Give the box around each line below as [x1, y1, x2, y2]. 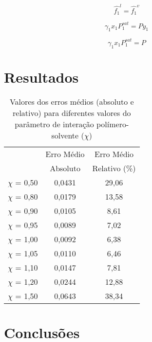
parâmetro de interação [15, 118, 94, 130]
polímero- [96, 118, 129, 130]
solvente [51, 129, 79, 141]
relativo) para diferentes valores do [13, 107, 131, 118]
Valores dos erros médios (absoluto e [9, 95, 134, 107]
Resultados [4, 67, 79, 87]
